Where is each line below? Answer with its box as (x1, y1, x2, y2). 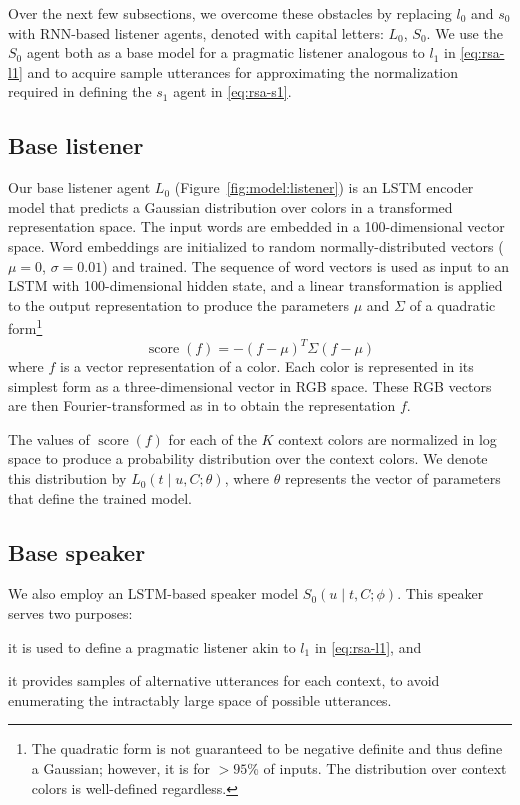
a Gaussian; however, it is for (31, 758, 210, 778)
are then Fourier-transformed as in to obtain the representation (8, 395, 396, 416)
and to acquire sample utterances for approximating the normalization (27, 61, 458, 82)
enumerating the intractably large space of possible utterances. (8, 689, 392, 710)
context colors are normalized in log (278, 428, 497, 449)
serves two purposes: (8, 603, 133, 624)
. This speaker (397, 583, 484, 604)
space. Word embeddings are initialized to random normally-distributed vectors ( (8, 235, 504, 256)
